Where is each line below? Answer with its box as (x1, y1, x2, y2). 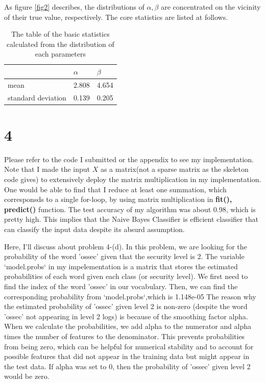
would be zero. (4, 371, 50, 381)
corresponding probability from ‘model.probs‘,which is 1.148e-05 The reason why (4, 291, 256, 301)
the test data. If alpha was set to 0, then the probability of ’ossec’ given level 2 (4, 361, 251, 371)
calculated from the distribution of (6, 38, 114, 49)
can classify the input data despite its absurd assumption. (4, 224, 185, 235)
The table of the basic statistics (11, 29, 110, 39)
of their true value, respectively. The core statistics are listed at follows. (4, 11, 228, 22)
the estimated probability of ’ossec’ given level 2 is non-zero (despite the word (4, 301, 248, 312)
